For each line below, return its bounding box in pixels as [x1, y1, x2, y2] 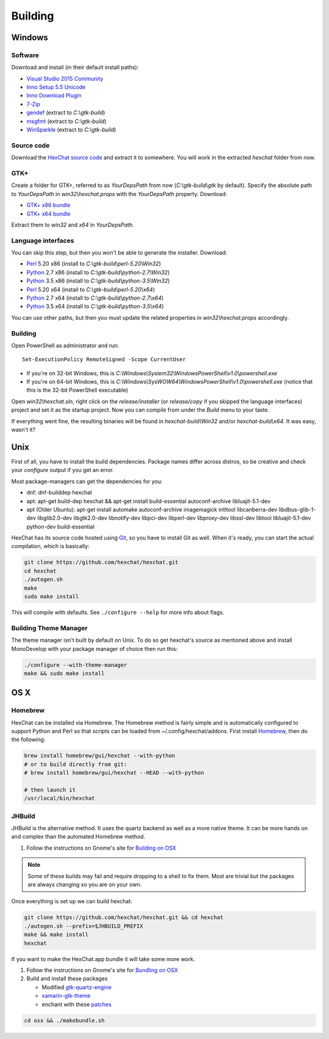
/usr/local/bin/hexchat [24, 795, 96, 802]
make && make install [24, 931, 89, 938]
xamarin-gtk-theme [41, 992, 91, 999]
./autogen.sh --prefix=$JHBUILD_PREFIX [24, 923, 143, 929]
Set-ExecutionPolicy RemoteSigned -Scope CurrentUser [22, 356, 186, 363]
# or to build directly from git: [24, 761, 127, 767]
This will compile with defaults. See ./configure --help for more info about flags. [11, 608, 225, 616]
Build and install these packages [26, 975, 108, 982]
